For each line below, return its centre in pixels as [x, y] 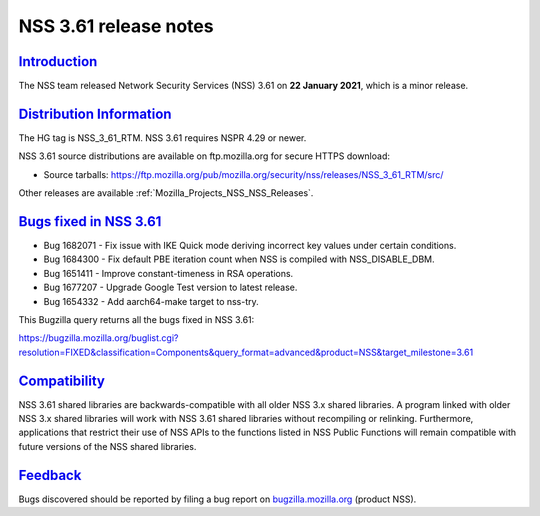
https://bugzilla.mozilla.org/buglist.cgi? [98, 338]
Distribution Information [95, 113]
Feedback [50, 475]
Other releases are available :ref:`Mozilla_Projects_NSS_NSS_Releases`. [166, 193]
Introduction [58, 61]
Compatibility [61, 380]
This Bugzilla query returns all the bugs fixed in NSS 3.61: [136, 319]
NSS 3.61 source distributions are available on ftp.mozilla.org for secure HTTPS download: [204, 156]
